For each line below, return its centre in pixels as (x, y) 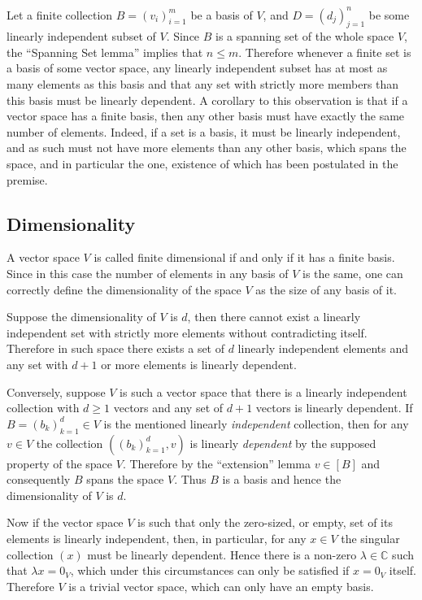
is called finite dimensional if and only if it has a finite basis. (244, 257)
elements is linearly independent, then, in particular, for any (157, 538)
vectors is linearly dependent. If (334, 408)
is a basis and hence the (282, 479)
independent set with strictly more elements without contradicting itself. (187, 332)
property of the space (60, 463)
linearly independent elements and (323, 348)
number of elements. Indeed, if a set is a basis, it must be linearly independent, (204, 131)
